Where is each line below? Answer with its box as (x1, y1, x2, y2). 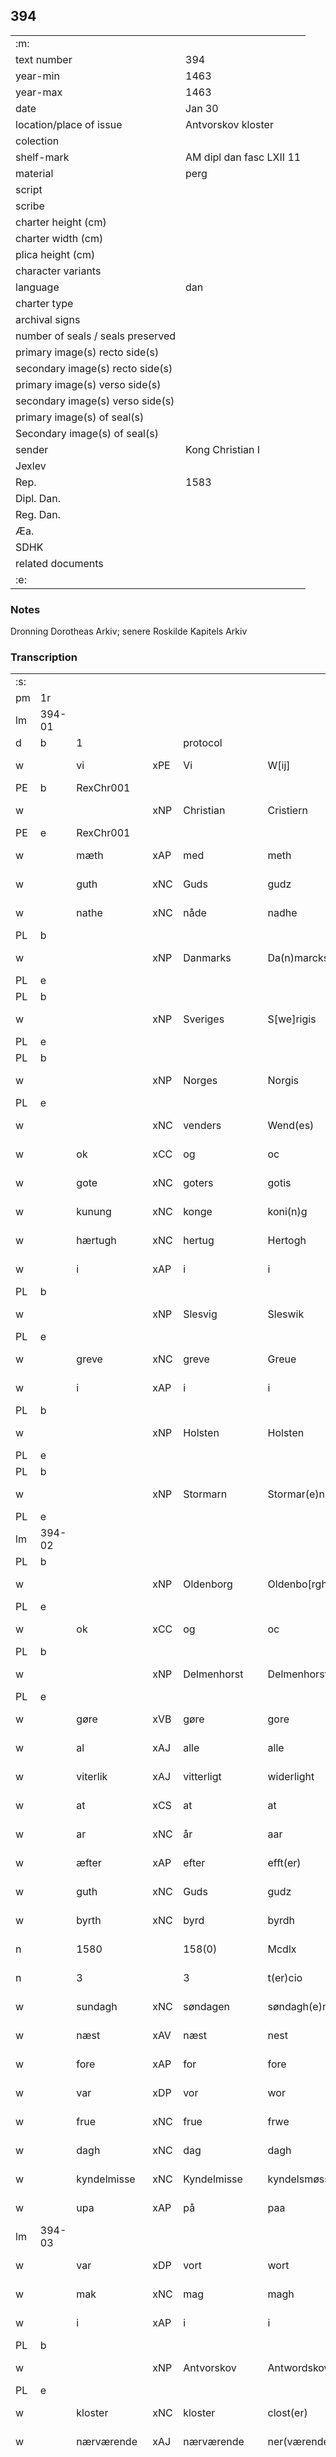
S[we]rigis (267, 1012, 317, 1026)
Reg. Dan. (15, 507, 62, 521)
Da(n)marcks (267, 951, 330, 965)
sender (15, 442, 49, 456)
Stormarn (183, 1487, 228, 1501)
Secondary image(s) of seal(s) (15, 426, 159, 440)
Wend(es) (267, 1119, 315, 1133)
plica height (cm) (15, 247, 96, 261)
